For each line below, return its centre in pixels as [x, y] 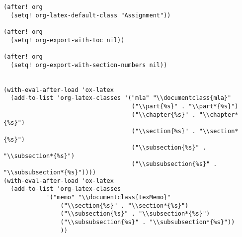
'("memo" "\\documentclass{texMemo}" [108, 197]
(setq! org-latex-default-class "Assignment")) [91, 15]
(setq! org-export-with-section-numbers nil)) [89, 65]
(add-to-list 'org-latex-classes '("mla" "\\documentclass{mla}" [121, 98]
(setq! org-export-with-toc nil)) [68, 40]
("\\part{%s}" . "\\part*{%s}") [185, 106]
